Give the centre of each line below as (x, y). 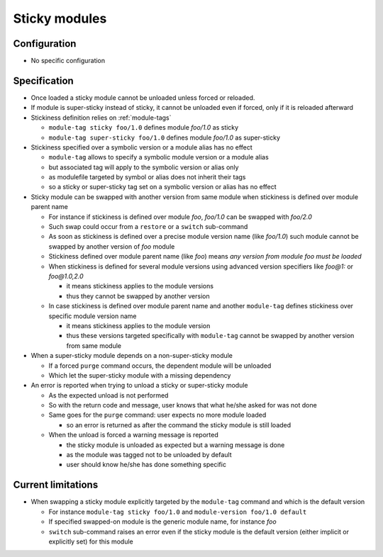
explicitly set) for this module (91, 541)
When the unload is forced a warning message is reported (134, 435)
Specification (43, 80)
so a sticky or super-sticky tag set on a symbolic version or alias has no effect (162, 187)
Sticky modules (60, 18)
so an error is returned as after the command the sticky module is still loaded (179, 424)
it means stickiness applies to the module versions (140, 286)
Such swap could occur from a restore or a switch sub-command (148, 227)
